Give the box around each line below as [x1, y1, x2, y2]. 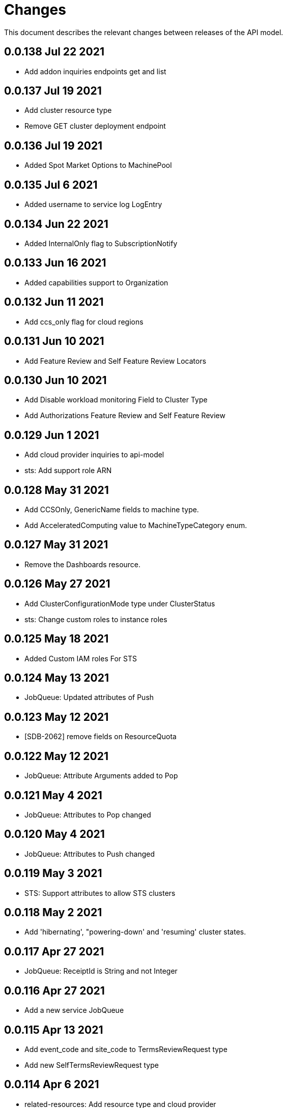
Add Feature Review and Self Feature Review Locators [24, 356, 207, 365]
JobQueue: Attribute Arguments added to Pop [24, 771, 178, 780]
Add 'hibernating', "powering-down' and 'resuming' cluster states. [24, 927, 246, 937]
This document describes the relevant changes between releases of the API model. [4, 27, 283, 37]
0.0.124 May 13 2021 [4, 671, 109, 684]
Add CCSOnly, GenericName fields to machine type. [24, 505, 199, 514]
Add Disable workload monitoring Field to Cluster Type [24, 395, 208, 404]
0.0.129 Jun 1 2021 [4, 428, 99, 442]
